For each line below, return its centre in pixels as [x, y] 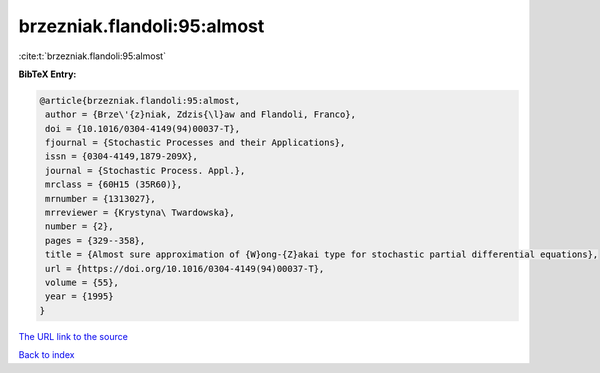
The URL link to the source [73, 336]
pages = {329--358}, [95, 240]
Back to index [46, 355]
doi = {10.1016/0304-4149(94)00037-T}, [142, 128]
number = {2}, [79, 226]
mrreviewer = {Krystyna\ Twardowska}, [140, 213]
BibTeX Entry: [47, 74]
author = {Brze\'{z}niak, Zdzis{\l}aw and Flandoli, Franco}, [201, 114]
